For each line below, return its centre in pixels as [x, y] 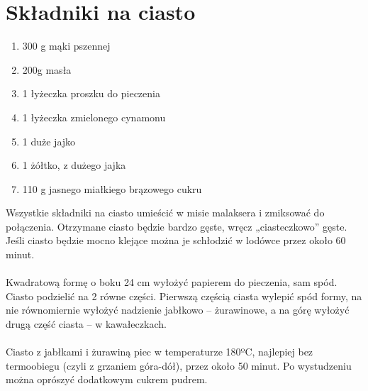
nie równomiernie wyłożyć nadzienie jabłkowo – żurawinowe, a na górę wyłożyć [178, 310]
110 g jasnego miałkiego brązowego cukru [112, 188]
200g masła [47, 69]
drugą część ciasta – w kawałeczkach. [86, 324]
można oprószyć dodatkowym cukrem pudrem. [107, 379]
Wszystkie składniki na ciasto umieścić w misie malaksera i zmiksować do [165, 213]
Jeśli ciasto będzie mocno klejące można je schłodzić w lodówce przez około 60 [176, 240]
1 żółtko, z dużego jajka [74, 165]
